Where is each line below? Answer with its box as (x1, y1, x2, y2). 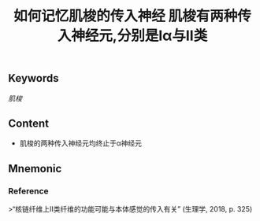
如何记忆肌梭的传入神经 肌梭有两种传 (13, 7, 252, 25)
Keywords (8, 72, 59, 85)
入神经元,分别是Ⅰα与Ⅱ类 (57, 27, 208, 45)
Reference (8, 186, 49, 197)
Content (8, 117, 50, 130)
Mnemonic (8, 162, 62, 175)
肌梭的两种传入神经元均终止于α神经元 (19, 138, 143, 148)
